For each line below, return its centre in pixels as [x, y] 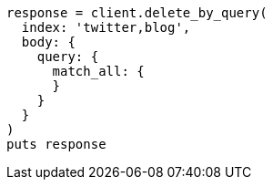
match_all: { [98, 71]
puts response [56, 144]
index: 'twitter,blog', [106, 27]
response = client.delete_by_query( [137, 13]
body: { [48, 42]
